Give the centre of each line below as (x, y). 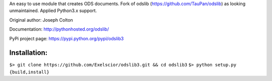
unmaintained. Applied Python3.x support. (53, 11)
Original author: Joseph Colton (41, 20)
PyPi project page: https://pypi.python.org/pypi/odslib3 (66, 38)
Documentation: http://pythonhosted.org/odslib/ (59, 29)
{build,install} (29, 72)
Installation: (28, 53)
